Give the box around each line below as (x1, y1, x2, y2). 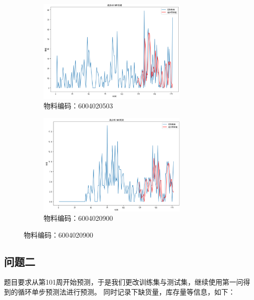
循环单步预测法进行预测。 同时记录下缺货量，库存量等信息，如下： (17, 287, 235, 297)
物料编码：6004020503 (44, 100, 113, 111)
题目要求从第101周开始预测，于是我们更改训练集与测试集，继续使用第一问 (4, 277, 243, 287)
